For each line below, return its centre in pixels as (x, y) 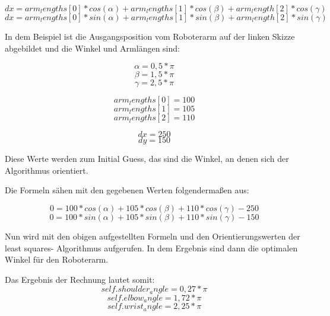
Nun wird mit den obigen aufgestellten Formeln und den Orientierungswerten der (153, 236)
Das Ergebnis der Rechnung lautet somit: (80, 279)
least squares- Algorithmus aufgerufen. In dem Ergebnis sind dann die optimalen (151, 248)
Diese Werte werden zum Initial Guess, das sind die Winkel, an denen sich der (147, 159)
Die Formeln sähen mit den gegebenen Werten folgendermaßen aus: (127, 190)
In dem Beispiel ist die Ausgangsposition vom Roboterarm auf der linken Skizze (150, 36)
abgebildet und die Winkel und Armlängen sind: (92, 48)
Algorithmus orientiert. (47, 170)
